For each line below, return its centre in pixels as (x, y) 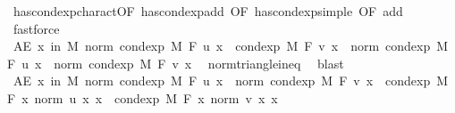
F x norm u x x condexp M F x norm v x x (143, 97)
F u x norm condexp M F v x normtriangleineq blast (176, 63)
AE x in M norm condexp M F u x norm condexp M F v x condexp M (231, 81)
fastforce (36, 28)
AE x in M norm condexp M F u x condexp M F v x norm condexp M (231, 46)
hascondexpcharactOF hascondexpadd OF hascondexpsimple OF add (208, 11)
